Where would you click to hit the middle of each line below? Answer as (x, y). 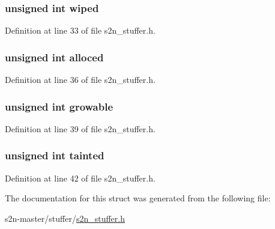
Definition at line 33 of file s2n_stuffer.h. (80, 30)
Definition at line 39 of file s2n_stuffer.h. (80, 128)
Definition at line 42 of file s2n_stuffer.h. (80, 178)
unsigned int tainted (55, 155)
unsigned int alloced (54, 57)
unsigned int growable (59, 106)
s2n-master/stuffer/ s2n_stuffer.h (65, 218)
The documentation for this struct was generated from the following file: (138, 198)
